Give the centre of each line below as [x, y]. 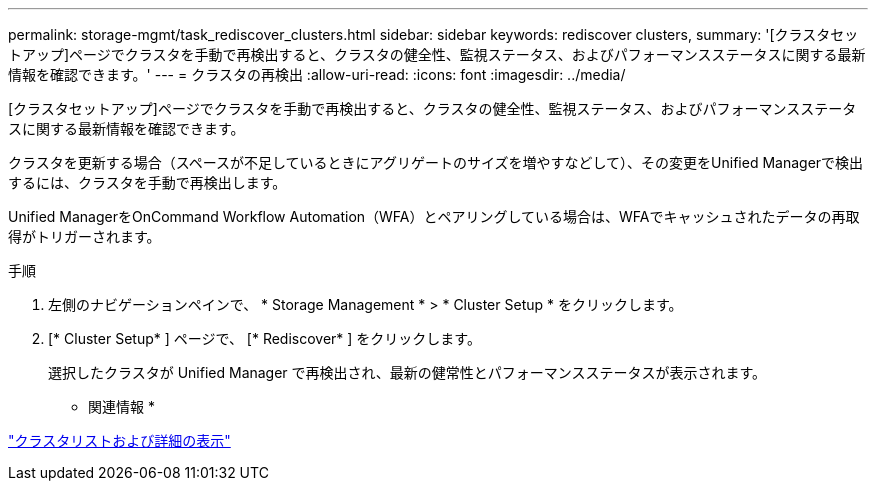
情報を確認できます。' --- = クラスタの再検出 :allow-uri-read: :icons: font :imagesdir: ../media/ [317, 74]
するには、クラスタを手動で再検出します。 [147, 182]
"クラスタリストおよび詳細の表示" [119, 440]
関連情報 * [121, 406]
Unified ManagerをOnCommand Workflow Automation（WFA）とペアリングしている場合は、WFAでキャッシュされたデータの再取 [434, 216]
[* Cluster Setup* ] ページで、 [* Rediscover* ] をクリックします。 [264, 338]
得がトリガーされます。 [84, 236]
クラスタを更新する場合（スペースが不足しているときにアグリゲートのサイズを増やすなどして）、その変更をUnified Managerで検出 [436, 162]
